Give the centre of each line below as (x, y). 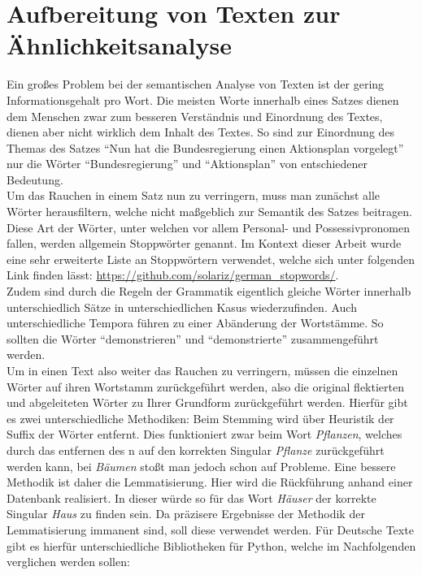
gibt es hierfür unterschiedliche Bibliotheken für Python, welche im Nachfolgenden (211, 545)
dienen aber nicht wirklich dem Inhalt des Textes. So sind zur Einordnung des (201, 132)
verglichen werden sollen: (68, 562)
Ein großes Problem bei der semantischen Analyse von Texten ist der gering (196, 84)
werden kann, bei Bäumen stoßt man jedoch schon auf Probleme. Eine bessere (201, 466)
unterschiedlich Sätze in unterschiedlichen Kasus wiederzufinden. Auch (182, 307)
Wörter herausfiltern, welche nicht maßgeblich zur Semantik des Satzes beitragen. (209, 212)
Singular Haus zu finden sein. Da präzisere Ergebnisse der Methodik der (186, 514)
